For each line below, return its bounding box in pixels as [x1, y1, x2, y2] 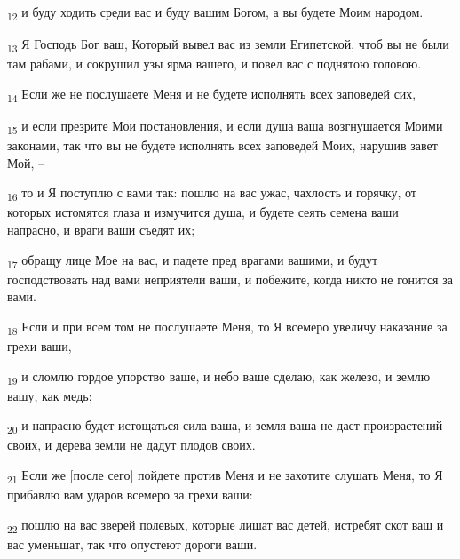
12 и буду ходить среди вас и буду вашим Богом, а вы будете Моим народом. [7, 3, 424, 23]
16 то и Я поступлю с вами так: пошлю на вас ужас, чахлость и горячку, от [7, 183, 416, 204]
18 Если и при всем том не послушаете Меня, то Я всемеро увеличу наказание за [7, 316, 448, 338]
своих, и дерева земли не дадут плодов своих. [7, 435, 256, 454]
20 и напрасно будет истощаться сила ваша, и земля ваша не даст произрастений [7, 416, 443, 437]
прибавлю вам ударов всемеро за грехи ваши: [7, 485, 253, 504]
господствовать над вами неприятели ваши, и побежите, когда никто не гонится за [7, 269, 453, 288]
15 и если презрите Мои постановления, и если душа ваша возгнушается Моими [7, 116, 443, 137]
